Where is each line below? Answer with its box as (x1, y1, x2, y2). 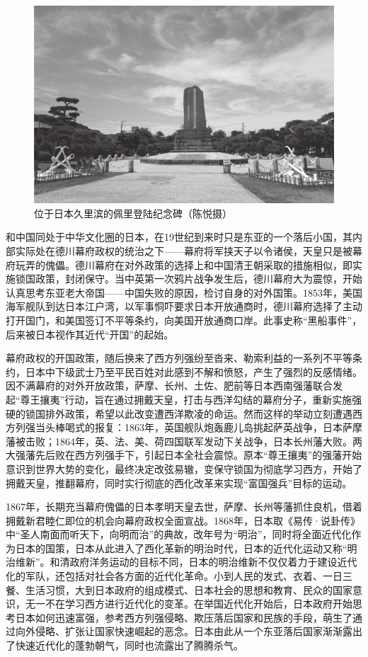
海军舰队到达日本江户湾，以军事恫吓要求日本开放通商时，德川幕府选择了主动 (6, 299, 362, 314)
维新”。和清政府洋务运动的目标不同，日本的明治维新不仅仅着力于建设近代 (15, 554, 357, 569)
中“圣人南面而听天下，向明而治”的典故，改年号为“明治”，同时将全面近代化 (6, 527, 352, 542)
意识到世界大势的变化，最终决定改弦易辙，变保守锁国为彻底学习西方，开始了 (6, 461, 362, 476)
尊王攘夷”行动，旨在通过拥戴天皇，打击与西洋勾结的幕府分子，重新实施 (20, 392, 352, 406)
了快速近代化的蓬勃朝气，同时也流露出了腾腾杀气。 (6, 638, 243, 653)
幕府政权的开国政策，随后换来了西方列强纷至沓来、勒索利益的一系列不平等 (6, 350, 352, 365)
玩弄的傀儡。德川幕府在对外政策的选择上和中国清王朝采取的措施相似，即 (15, 257, 352, 272)
